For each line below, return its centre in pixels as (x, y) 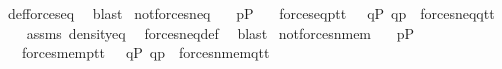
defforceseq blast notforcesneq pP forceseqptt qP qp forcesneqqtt (251, 13)
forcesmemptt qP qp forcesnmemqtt (145, 52)
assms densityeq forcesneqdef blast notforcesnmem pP (220, 32)
